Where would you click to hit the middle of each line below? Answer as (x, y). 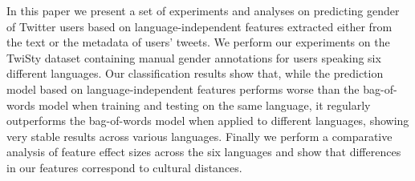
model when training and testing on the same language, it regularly (205, 105)
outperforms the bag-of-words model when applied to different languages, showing (208, 121)
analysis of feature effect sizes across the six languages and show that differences (204, 152)
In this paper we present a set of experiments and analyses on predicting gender (203, 10)
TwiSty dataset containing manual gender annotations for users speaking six (194, 57)
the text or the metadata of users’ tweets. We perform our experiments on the (198, 42)
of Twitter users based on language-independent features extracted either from (199, 26)
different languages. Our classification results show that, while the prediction (195, 73)
